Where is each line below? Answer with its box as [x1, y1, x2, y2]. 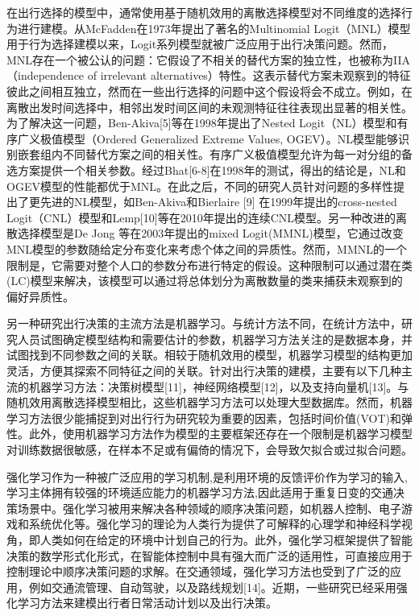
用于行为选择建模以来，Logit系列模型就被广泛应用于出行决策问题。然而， [6, 35, 394, 52]
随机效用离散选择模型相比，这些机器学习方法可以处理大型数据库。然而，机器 [6, 394, 413, 411]
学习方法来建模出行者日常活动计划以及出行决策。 [17, 594, 277, 611]
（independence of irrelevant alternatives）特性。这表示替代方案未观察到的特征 [6, 67, 411, 84]
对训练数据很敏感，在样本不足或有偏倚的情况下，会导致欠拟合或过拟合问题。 [6, 441, 413, 458]
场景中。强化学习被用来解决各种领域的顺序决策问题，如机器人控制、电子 [17, 499, 401, 516]
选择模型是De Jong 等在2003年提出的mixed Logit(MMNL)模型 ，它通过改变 [17, 225, 404, 242]
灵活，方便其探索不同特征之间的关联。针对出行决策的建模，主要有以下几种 [6, 362, 401, 379]
